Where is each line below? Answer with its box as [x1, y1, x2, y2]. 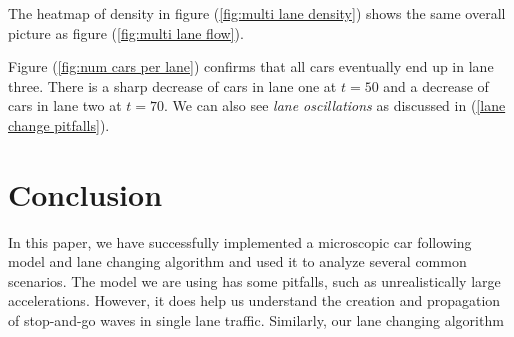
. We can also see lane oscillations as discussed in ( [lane [164, 95, 506, 116]
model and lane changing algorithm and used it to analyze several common [8, 251, 467, 272]
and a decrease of [383, 75, 489, 96]
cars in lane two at [8, 95, 122, 116]
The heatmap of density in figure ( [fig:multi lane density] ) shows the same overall [8, 3, 506, 23]
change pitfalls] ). [8, 114, 110, 135]
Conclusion [8, 173, 163, 214]
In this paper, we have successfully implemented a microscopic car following [8, 231, 472, 252]
